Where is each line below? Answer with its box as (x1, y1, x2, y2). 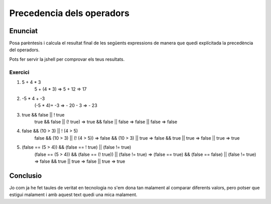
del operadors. (9, 47, 40, 53)
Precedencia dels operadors (9, 8, 130, 19)
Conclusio (9, 171, 42, 180)
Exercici (9, 68, 30, 75)
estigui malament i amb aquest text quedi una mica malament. (9, 191, 138, 198)
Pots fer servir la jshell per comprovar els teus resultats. (9, 56, 125, 62)
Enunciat (9, 27, 38, 35)
